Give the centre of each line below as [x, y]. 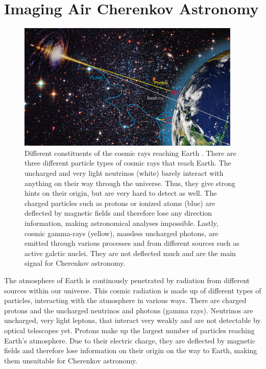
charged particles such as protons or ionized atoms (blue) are [120, 203]
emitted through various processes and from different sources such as [132, 243]
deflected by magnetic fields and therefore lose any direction [118, 213]
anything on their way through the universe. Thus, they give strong [130, 183]
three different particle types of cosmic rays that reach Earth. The [128, 163]
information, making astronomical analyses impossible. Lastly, [122, 223]
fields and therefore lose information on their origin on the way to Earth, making [131, 350]
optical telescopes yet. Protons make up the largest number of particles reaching [129, 330]
